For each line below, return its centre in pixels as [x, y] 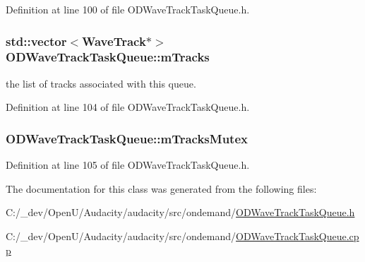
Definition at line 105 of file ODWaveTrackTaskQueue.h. [128, 165]
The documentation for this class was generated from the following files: [161, 188]
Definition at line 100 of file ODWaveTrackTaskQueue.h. [128, 9]
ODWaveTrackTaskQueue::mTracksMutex [127, 138]
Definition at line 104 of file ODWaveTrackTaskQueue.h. [128, 107]
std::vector [36, 41]
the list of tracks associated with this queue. [101, 83]
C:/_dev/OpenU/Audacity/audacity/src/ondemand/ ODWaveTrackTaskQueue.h [180, 212]
